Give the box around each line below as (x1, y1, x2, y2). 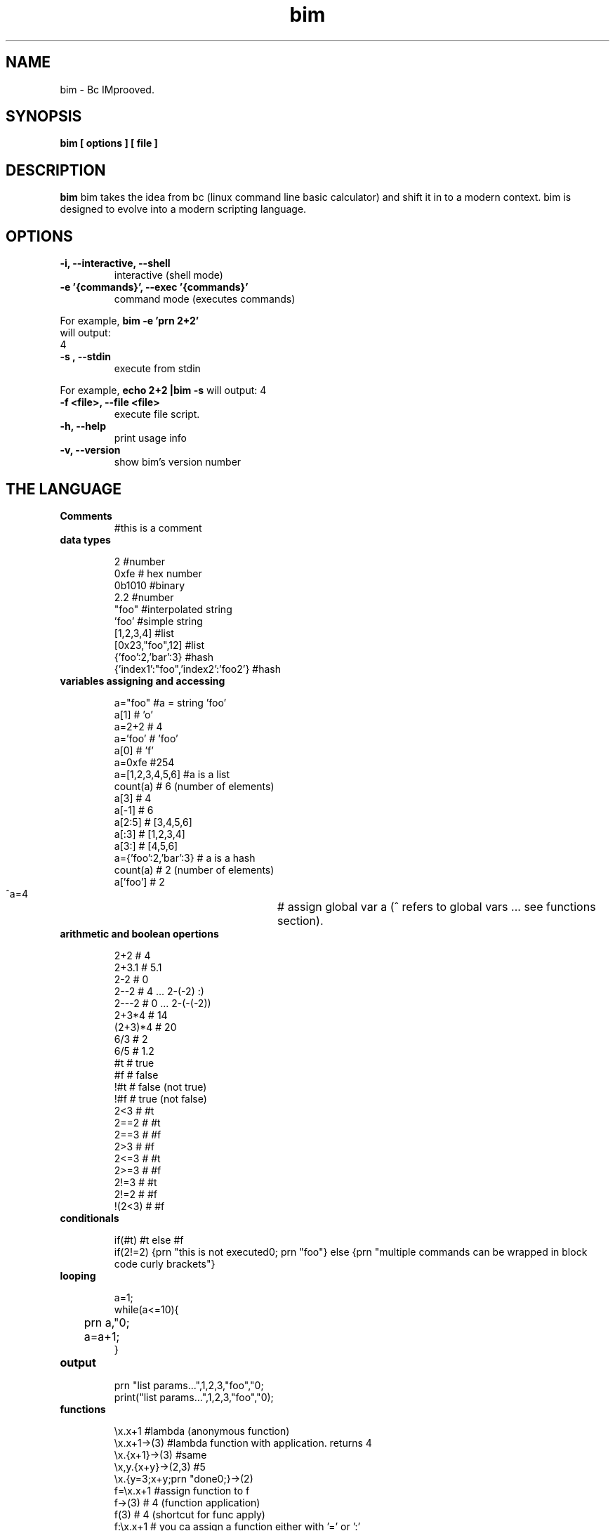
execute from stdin (114, 362, 201, 375)
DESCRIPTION (6, 161, 106, 179)
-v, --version (60, 444, 121, 456)
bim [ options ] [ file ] (60, 137, 158, 150)
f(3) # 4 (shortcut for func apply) (114, 1508, 265, 1520)
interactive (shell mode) (114, 269, 223, 282)
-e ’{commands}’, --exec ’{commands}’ (60, 281, 249, 294)
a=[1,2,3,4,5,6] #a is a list (114, 768, 230, 780)
